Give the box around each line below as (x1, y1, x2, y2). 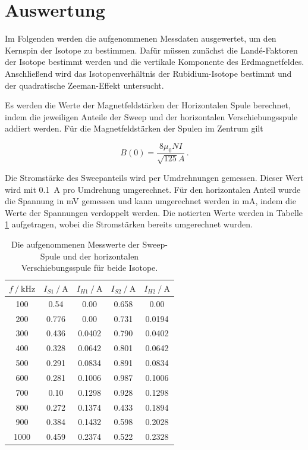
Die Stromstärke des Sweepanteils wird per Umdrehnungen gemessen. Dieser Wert (5, 171, 304, 184)
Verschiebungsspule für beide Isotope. (21, 261, 158, 274)
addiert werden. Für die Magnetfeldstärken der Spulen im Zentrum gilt (5, 122, 263, 135)
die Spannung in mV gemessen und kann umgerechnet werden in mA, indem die (5, 195, 296, 207)
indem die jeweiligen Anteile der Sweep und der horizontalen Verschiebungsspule (5, 110, 298, 123)
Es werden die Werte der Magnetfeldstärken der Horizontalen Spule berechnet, (5, 99, 291, 111)
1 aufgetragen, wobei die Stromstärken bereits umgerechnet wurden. (5, 218, 253, 230)
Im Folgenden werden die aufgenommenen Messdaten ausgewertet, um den (5, 32, 276, 45)
